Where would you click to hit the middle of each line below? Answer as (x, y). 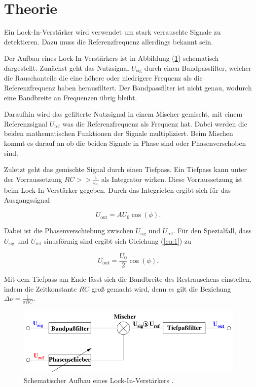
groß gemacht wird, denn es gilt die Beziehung (161, 288)
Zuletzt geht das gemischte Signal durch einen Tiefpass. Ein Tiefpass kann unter (126, 169)
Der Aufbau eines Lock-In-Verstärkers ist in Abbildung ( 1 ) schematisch (111, 58)
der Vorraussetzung (33, 179)
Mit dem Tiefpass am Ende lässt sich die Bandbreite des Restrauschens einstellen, (128, 279)
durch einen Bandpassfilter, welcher (198, 67)
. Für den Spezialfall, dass (212, 231)
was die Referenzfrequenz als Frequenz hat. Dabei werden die (155, 123)
